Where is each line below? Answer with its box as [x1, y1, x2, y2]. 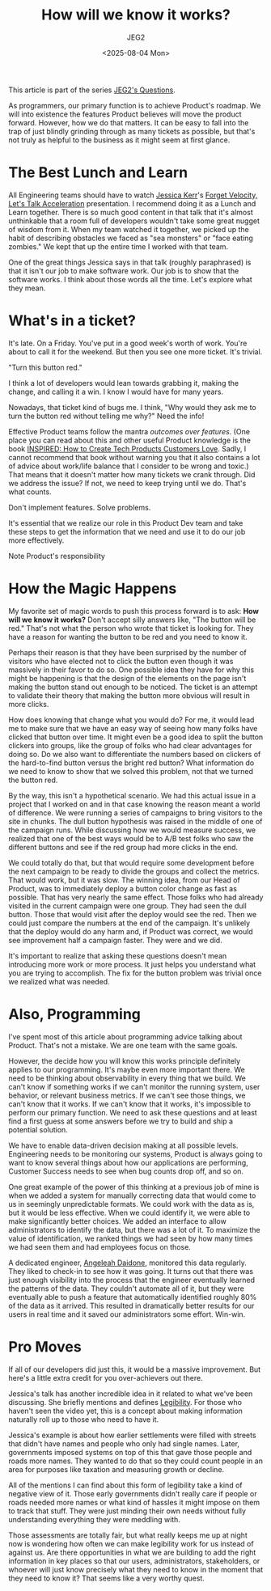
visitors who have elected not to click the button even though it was [8, 656, 234, 666]
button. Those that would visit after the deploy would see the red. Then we [8, 909, 257, 919]
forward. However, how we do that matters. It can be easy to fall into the [8, 117, 249, 127]
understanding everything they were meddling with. [8, 1514, 180, 1524]
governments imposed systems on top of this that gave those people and [8, 1447, 252, 1457]
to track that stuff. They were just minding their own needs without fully [8, 1506, 247, 1516]
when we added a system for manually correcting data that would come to [8, 1191, 256, 1200]
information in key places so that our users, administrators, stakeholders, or [8, 1555, 260, 1566]
